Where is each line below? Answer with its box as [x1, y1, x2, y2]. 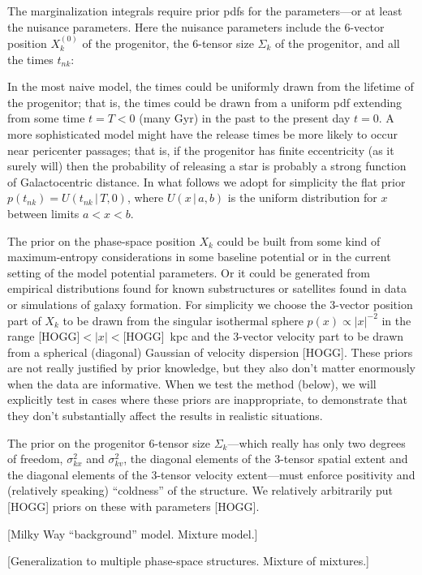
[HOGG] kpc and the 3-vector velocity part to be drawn [123, 328, 404, 345]
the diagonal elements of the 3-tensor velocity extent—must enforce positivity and [7, 466, 416, 483]
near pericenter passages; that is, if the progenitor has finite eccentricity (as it [7, 141, 394, 158]
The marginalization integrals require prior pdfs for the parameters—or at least [7, 2, 403, 19]
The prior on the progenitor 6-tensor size [7, 434, 211, 451]
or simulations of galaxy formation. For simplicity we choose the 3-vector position [7, 295, 413, 312]
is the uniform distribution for [227, 189, 377, 206]
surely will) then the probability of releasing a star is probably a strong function [7, 157, 407, 174]
